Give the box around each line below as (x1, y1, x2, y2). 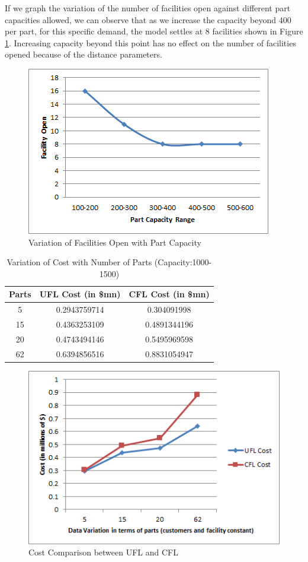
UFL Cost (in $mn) (39, 288, 121, 300)
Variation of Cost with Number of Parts (7, 256, 152, 268)
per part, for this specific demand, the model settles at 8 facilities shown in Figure (5, 25, 303, 37)
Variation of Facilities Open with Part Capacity (28, 236, 201, 248)
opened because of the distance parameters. (5, 48, 162, 61)
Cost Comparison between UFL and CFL (28, 546, 178, 558)
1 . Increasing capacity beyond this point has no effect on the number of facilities (5, 36, 296, 49)
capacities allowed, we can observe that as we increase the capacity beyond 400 (5, 13, 291, 26)
